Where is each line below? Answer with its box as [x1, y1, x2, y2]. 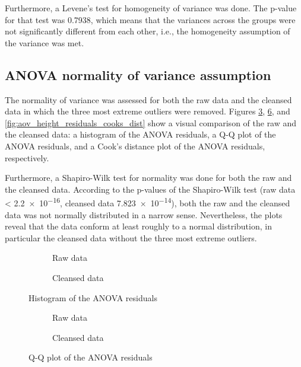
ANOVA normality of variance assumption [5, 65, 271, 84]
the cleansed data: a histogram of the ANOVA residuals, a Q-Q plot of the [5, 128, 276, 141]
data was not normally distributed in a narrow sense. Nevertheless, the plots [5, 208, 283, 221]
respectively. [5, 151, 49, 164]
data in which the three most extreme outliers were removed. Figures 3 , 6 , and [5, 105, 290, 117]
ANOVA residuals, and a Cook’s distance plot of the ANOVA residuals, [5, 139, 265, 152]
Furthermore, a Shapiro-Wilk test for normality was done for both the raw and [5, 171, 292, 184]
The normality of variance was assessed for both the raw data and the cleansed [5, 93, 292, 106]
